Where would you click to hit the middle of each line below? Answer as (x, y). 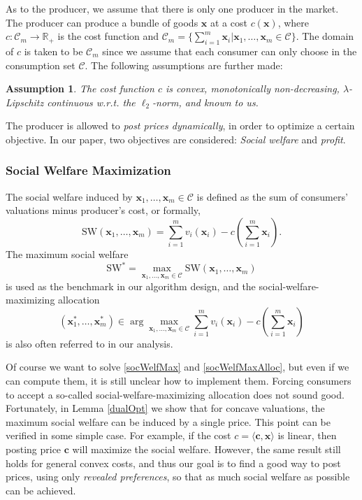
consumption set (41, 65)
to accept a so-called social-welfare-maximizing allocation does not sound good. (175, 394)
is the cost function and (108, 36)
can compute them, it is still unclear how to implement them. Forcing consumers (179, 381)
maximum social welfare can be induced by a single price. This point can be (168, 421)
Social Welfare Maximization (88, 170)
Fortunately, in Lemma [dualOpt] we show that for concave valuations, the (165, 408)
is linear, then (307, 435)
